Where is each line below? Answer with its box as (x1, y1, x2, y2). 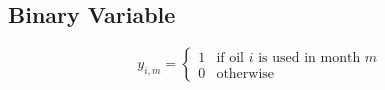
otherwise (216, 66, 275, 81)
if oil (216, 50, 244, 65)
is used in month (258, 50, 361, 65)
